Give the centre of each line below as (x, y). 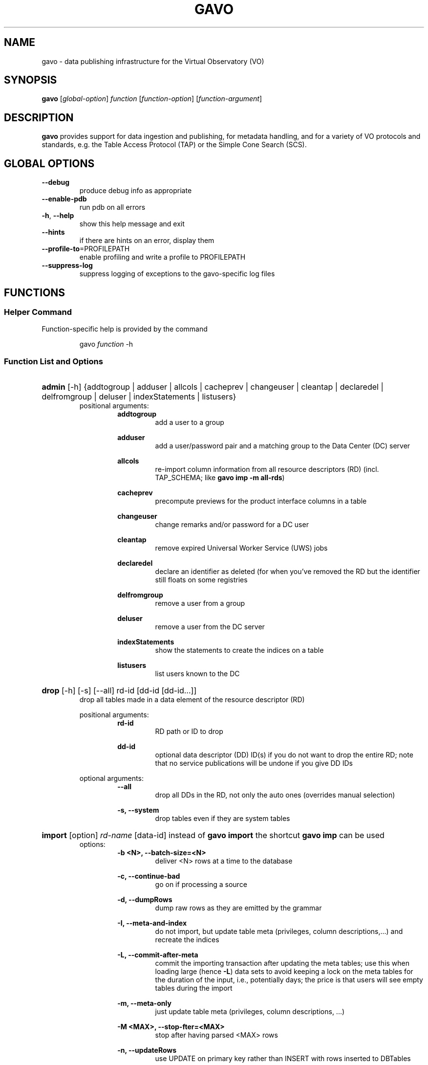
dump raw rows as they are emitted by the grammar (238, 908)
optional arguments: (111, 778)
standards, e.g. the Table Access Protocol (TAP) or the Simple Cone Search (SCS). (174, 145)
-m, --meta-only (144, 1003)
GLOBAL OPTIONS (49, 163)
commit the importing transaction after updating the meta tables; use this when (282, 963)
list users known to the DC (197, 674)
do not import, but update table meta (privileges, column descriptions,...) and (279, 932)
